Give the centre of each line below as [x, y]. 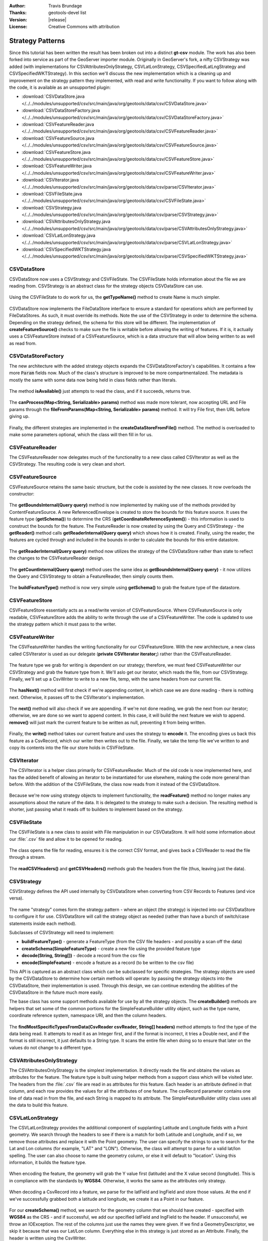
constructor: [22, 494]
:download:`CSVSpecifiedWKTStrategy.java [66, 249]
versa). [16, 898]
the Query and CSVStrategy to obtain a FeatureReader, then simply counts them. [92, 576]
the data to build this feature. [39, 1105]
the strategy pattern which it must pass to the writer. [63, 624]
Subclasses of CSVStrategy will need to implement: [62, 932]
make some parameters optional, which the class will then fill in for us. [81, 434]
